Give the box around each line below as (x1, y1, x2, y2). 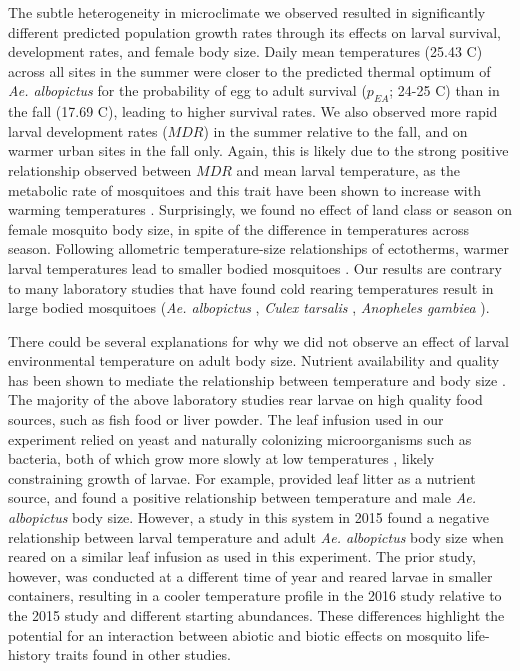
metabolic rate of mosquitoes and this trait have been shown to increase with (8, 179, 481, 200)
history (8, 644, 51, 665)
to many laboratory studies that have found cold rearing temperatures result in (8, 277, 494, 298)
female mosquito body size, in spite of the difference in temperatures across (8, 218, 470, 239)
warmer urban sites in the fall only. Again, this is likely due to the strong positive (8, 140, 509, 161)
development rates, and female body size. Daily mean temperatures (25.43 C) (8, 41, 483, 62)
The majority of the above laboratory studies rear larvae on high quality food (8, 389, 483, 410)
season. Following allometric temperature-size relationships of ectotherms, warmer (8, 238, 510, 259)
